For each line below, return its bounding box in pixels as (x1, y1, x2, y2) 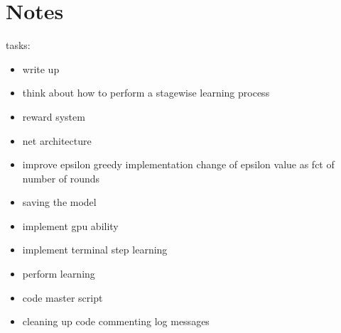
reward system (22, 109, 85, 124)
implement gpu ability (22, 218, 119, 233)
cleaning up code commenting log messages (22, 314, 210, 329)
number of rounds (22, 170, 100, 185)
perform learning (22, 266, 95, 281)
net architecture (22, 133, 92, 148)
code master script (22, 290, 103, 305)
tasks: (6, 38, 31, 53)
